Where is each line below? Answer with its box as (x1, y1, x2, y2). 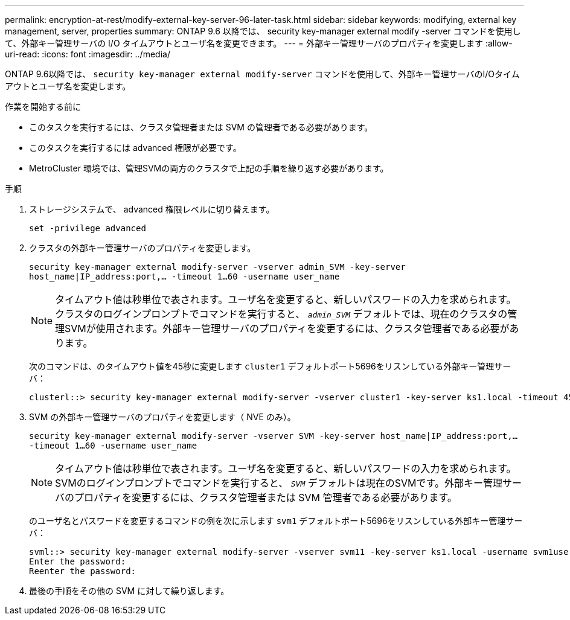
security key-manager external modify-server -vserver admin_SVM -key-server (29, 262, 406, 272)
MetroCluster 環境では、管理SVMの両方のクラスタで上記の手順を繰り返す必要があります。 (29, 163, 389, 173)
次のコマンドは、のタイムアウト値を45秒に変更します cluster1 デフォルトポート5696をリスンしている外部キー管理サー (29, 361, 511, 371)
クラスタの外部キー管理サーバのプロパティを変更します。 (29, 243, 256, 253)
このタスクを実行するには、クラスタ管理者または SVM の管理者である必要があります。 (29, 122, 373, 132)
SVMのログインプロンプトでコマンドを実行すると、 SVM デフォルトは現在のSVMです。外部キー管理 (55, 477, 502, 489)
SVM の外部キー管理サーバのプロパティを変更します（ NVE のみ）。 (29, 412, 296, 422)
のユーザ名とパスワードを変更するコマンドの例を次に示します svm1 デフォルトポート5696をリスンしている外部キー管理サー (29, 516, 523, 526)
